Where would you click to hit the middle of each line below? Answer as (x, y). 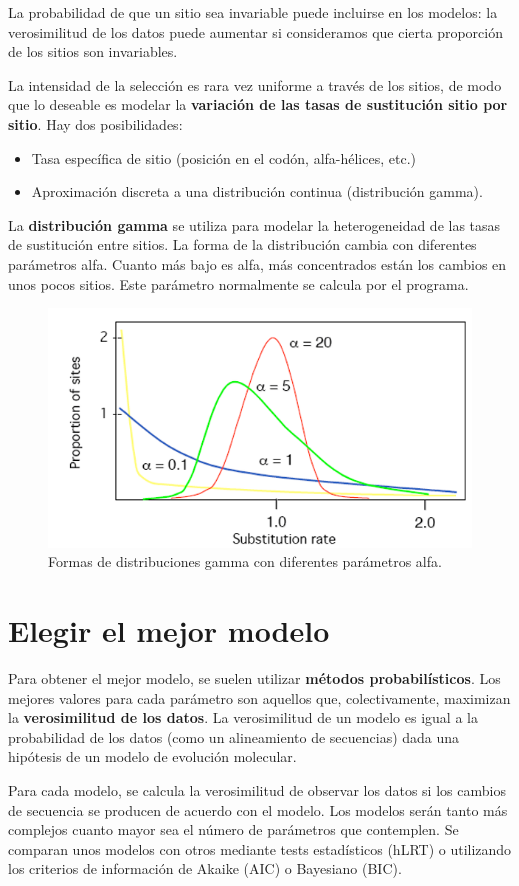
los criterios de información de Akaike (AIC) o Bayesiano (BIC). (205, 868)
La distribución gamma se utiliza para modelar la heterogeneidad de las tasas (254, 224)
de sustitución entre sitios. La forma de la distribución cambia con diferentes (242, 244)
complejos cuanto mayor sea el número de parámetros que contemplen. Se (233, 829)
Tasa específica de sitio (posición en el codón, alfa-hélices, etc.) (223, 157)
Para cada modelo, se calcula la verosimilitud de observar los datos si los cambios (257, 790)
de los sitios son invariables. (93, 51)
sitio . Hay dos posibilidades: (95, 123)
